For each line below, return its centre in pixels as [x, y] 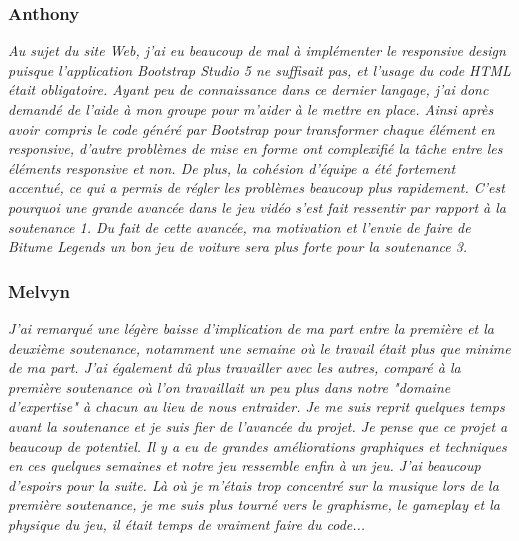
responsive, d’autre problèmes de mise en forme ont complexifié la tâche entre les [255, 148]
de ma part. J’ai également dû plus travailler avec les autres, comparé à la [234, 367]
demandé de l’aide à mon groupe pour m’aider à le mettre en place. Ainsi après [251, 109]
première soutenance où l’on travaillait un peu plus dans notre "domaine [229, 386]
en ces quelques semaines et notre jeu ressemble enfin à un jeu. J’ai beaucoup [244, 465]
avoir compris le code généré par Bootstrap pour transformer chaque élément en [251, 128]
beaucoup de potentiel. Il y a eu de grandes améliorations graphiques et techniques [257, 445]
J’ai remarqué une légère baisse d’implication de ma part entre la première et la [251, 327]
